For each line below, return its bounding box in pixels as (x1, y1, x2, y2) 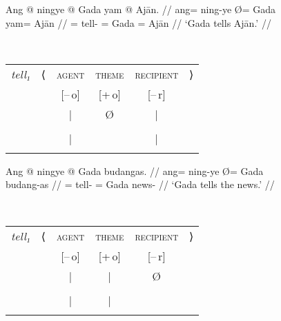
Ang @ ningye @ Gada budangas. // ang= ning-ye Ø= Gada (6, 163, 264, 178)
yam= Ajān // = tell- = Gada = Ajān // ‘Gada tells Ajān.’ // (6, 15, 271, 30)
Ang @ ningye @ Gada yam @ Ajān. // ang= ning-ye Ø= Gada (6, 2, 276, 16)
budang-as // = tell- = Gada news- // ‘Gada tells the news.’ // (6, 177, 275, 191)
